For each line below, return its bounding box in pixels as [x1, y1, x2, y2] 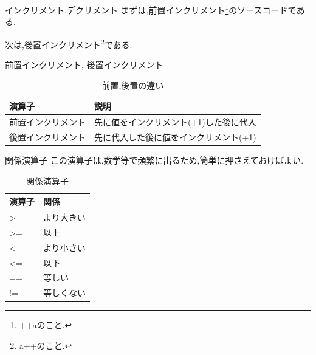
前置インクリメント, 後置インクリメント [5, 58, 163, 71]
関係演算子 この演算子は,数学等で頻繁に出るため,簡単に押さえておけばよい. [5, 154, 304, 167]
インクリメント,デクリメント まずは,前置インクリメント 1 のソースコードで [5, 2, 297, 16]
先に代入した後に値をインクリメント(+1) [94, 130, 256, 143]
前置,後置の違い [101, 78, 164, 91]
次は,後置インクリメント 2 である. [5, 36, 132, 50]
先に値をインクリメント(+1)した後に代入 [94, 115, 256, 128]
